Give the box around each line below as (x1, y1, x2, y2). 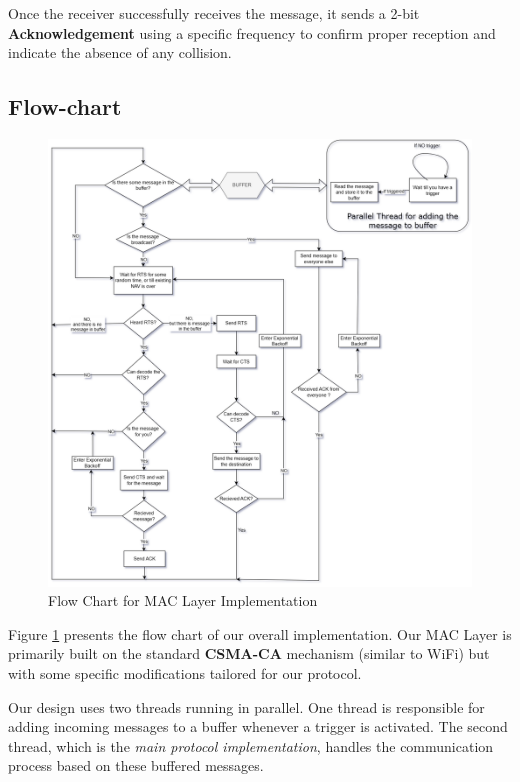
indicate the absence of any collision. (8, 42, 232, 63)
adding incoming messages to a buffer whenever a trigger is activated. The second (8, 716, 508, 737)
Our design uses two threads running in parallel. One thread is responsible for (8, 696, 485, 717)
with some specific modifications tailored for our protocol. (8, 662, 362, 683)
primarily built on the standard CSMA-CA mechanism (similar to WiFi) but (8, 643, 490, 664)
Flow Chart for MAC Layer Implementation (48, 590, 318, 611)
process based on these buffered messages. (8, 755, 264, 776)
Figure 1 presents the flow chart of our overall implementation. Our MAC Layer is (8, 623, 512, 644)
